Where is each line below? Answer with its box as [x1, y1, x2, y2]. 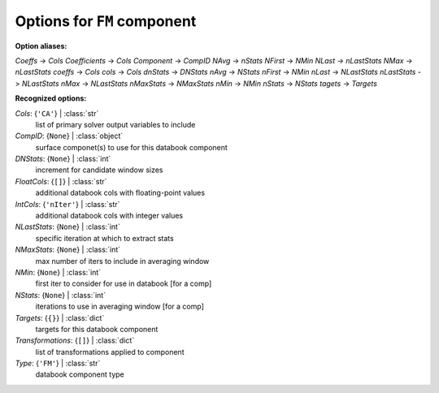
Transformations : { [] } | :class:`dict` [15, 335, 135, 345]
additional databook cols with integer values [35, 211, 184, 221]
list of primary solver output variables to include [35, 119, 196, 129]
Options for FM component [15, 12, 197, 30]
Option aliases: [15, 41, 67, 50]
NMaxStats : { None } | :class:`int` [15, 244, 121, 255]
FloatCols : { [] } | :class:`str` [15, 176, 107, 186]
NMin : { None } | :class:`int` [15, 267, 102, 277]
